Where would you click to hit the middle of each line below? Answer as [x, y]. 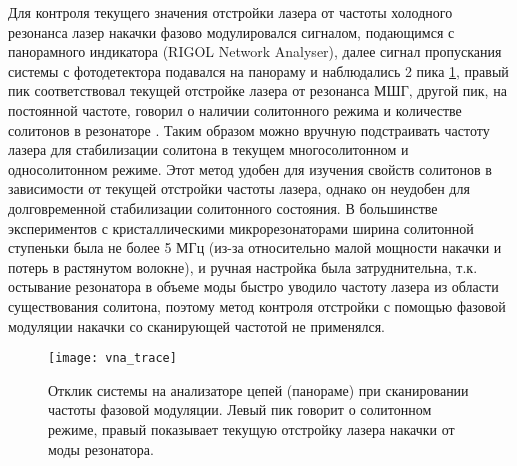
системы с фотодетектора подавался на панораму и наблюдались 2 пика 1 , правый [258, 70]
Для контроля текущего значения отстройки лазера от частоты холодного [230, 12]
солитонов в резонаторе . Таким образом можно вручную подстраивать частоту [249, 129]
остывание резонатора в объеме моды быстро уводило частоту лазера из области [253, 286]
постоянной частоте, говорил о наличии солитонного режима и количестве [235, 109]
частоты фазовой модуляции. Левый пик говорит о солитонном [240, 409]
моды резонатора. [101, 448]
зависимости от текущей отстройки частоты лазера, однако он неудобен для [239, 188]
